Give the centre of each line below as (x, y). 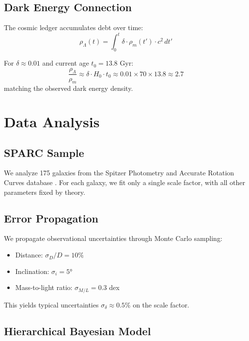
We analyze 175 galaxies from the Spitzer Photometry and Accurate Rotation (119, 173)
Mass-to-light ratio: (44, 287)
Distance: (29, 255)
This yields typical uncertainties (51, 304)
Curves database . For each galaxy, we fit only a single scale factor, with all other (125, 182)
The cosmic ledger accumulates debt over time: (74, 27)
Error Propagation (51, 218)
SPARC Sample (44, 152)
